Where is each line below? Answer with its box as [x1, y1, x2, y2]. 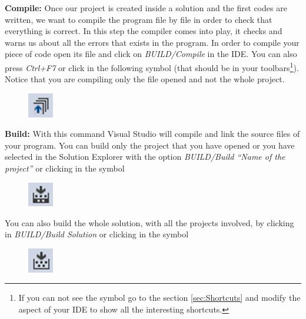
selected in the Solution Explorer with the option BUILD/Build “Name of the [5, 150, 285, 163]
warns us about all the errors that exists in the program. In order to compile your [5, 36, 300, 48]
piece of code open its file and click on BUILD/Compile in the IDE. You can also [5, 48, 297, 60]
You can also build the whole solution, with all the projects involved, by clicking [5, 216, 294, 229]
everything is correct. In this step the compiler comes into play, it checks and [5, 25, 282, 37]
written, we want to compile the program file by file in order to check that [5, 13, 272, 25]
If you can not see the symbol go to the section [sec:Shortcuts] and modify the [18, 291, 301, 304]
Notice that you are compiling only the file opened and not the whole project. [5, 73, 285, 85]
